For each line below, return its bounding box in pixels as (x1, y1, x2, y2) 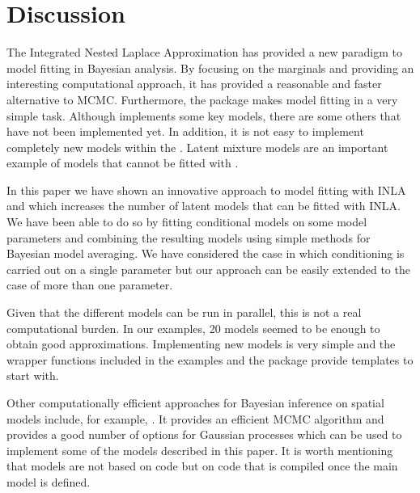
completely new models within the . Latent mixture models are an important (6, 138, 388, 155)
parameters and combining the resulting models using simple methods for (6, 229, 371, 246)
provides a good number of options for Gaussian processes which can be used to (6, 426, 402, 443)
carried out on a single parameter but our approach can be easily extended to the (6, 260, 410, 277)
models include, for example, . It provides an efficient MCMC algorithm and (6, 410, 384, 427)
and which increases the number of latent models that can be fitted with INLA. (6, 197, 401, 214)
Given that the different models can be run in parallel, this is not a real (6, 304, 362, 321)
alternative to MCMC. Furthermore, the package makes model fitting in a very (6, 91, 398, 107)
